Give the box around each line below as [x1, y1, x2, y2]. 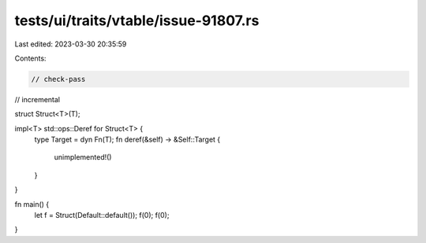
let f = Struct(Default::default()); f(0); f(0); [34, 211, 170, 220]
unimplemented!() [54, 153, 112, 162]
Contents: [14, 53, 47, 63]
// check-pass [31, 75, 86, 83]
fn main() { [14, 199, 50, 208]
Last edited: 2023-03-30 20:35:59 [14, 39, 127, 49]
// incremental [14, 94, 61, 104]
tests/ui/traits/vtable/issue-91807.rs [14, 12, 260, 29]
